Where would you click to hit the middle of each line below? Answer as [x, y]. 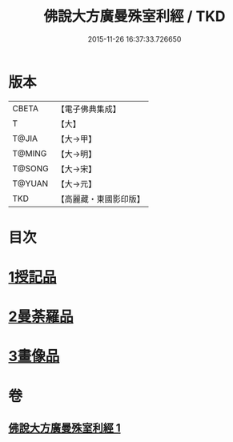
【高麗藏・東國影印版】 [101, 199]
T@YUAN [30, 183]
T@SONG [31, 168]
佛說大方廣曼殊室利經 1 [65, 428]
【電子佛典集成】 [89, 109]
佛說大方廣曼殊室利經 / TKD [135, 16]
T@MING [30, 153]
